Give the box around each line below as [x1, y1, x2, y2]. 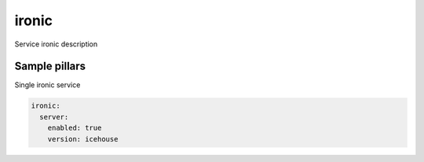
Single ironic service [14, 80, 81, 90]
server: [39, 112, 69, 121]
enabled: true [47, 123, 102, 133]
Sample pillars [14, 60, 86, 73]
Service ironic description [14, 39, 98, 49]
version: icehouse [47, 134, 119, 143]
